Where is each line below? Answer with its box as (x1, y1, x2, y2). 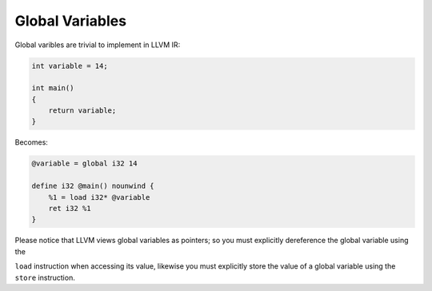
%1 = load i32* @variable (48, 193, 150, 201)
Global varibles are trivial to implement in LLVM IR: (14, 40, 181, 50)
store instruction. (14, 273, 75, 282)
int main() (31, 84, 74, 93)
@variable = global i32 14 (31, 159, 138, 168)
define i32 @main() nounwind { (31, 181, 155, 191)
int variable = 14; (31, 61, 108, 70)
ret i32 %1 (48, 204, 91, 213)
